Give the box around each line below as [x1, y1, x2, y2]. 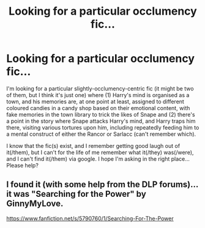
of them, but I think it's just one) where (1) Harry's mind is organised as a [6, 91, 190, 98]
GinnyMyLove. [6, 199, 64, 209]
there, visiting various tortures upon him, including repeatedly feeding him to [6, 123, 199, 131]
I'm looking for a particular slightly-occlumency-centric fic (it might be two [6, 84, 194, 92]
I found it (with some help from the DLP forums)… [6, 179, 199, 190]
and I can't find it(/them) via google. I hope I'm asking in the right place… [6, 155, 190, 163]
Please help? [6, 161, 39, 169]
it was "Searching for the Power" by [6, 189, 147, 199]
